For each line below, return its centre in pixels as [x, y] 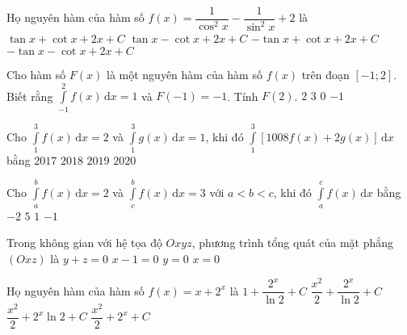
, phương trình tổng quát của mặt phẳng [293, 243]
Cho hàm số [36, 74]
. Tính [243, 96]
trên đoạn [325, 74]
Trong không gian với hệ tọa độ [84, 243]
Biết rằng [30, 96]
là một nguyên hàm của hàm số [185, 74]
